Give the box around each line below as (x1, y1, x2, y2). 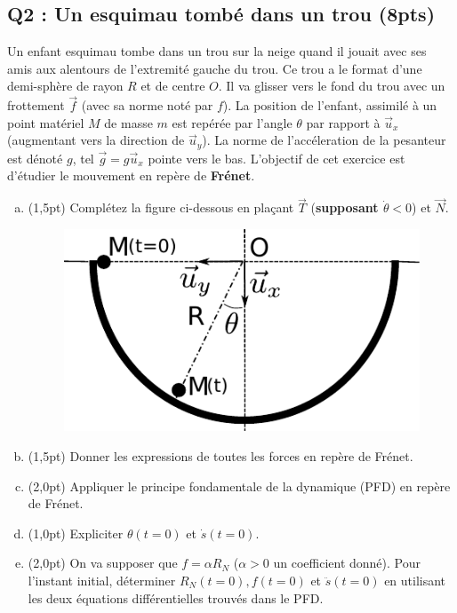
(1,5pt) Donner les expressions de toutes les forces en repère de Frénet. (28, 446, 413, 465)
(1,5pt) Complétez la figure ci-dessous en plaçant (28, 198, 294, 217)
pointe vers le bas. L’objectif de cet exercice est (148, 148, 405, 167)
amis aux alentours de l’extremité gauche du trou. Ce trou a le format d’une (7, 59, 422, 77)
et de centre (140, 76, 205, 95)
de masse (104, 113, 153, 131)
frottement (7, 96, 65, 115)
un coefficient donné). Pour (273, 553, 421, 572)
